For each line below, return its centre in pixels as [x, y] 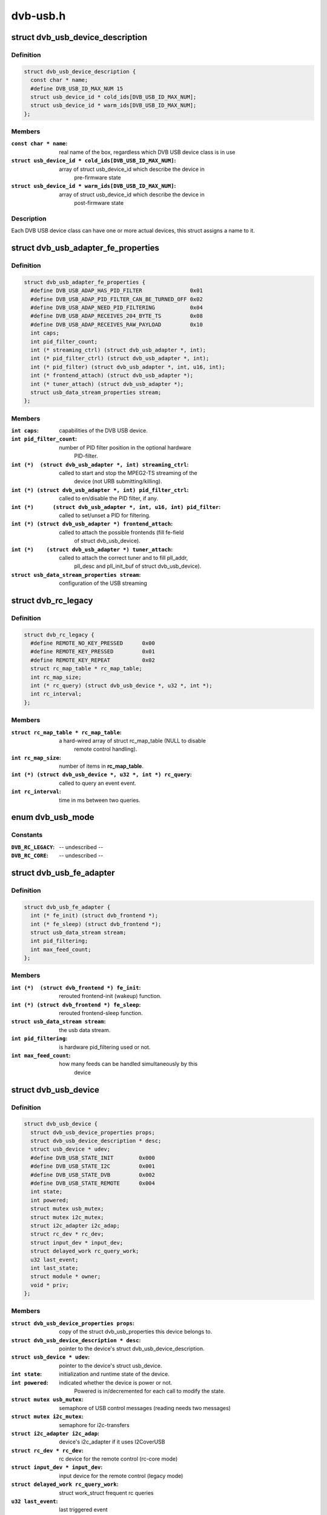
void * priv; [50, 1285]
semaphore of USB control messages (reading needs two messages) [145, 1408]
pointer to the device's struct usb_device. [111, 1365]
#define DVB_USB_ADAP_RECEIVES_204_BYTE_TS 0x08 [117, 316]
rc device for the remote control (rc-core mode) [118, 1459]
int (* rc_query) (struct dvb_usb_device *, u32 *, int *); [121, 685]
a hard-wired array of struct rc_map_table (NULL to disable [132, 741]
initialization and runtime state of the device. [114, 1374]
